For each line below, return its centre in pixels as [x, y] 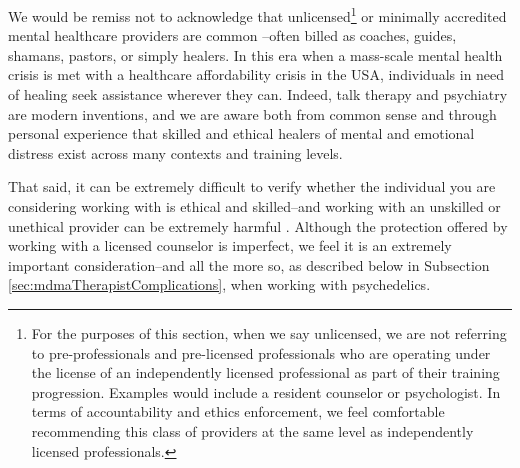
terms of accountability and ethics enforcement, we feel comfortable [238, 411]
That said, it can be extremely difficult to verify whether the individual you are [252, 186]
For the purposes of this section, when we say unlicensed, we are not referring [269, 332]
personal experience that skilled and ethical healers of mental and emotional [241, 133]
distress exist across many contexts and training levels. [175, 152]
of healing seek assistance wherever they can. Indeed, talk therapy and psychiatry [258, 94]
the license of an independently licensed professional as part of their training [265, 372]
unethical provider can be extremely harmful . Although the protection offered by [258, 225]
